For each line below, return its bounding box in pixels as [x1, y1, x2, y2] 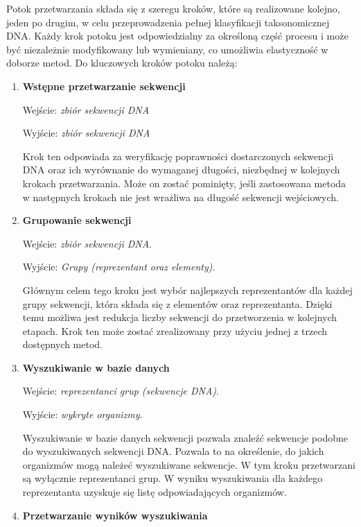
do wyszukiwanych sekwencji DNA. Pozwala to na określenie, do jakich [22, 444, 324, 458]
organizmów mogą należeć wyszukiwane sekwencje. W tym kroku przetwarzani [22, 457, 355, 472]
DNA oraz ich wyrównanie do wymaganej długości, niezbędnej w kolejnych [22, 162, 340, 177]
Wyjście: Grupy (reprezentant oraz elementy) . [22, 259, 215, 274]
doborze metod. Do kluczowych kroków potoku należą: [6, 55, 238, 70]
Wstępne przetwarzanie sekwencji [22, 78, 186, 93]
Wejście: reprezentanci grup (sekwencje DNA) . [22, 383, 219, 398]
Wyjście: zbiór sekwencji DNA [22, 126, 150, 140]
